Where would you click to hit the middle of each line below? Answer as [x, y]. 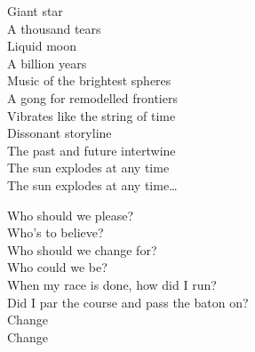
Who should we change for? [82, 249]
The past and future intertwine [92, 150]
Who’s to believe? [56, 232]
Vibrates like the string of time [92, 115]
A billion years [47, 63]
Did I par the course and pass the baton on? [128, 302]
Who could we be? [57, 267]
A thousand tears [54, 28]
